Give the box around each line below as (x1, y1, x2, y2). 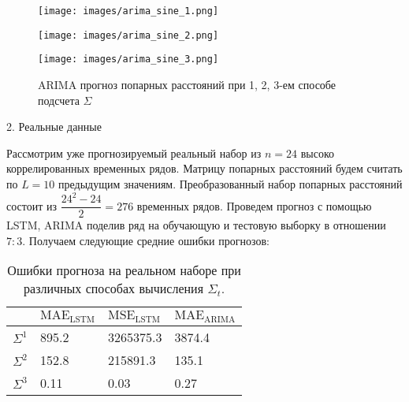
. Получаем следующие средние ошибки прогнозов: (22, 232, 270, 248)
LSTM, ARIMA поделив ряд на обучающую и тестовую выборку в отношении (6, 217, 386, 233)
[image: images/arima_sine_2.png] (38, 29, 219, 41)
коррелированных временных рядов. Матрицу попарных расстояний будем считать (6, 160, 403, 177)
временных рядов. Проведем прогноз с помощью (136, 197, 372, 214)
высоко (300, 144, 334, 161)
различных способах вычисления (24, 279, 204, 298)
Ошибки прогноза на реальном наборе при (7, 261, 241, 280)
